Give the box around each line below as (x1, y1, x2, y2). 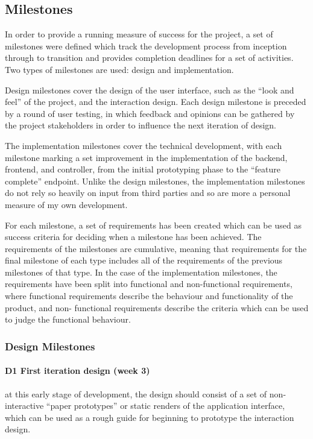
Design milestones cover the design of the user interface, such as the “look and (5, 83, 294, 96)
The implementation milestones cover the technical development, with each (5, 139, 282, 151)
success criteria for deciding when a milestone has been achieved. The (5, 230, 262, 243)
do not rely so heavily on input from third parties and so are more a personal (5, 186, 291, 199)
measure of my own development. (5, 198, 128, 210)
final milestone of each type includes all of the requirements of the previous (5, 254, 283, 267)
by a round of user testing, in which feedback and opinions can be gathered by (5, 107, 295, 119)
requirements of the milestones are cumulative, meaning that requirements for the (5, 242, 307, 254)
